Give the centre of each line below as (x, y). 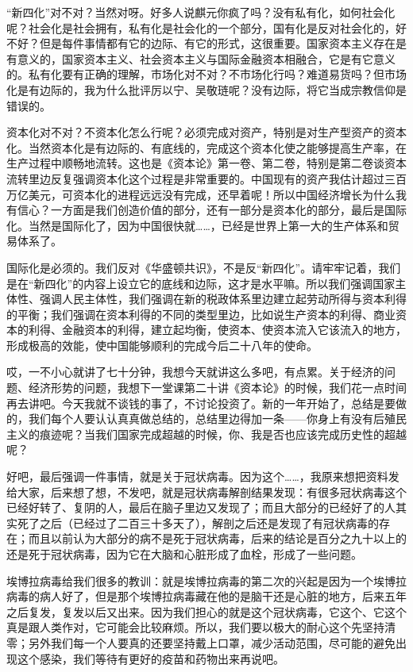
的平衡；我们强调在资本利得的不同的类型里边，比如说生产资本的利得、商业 (201, 314)
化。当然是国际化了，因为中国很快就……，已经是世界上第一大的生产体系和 (197, 225)
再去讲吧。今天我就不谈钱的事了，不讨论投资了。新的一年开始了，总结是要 (201, 403)
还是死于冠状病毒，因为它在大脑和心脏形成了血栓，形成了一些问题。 (184, 554)
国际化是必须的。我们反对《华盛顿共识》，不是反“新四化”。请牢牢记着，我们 (204, 267)
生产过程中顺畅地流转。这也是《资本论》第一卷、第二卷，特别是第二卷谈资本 (206, 163)
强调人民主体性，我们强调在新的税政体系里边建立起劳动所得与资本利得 (223, 299)
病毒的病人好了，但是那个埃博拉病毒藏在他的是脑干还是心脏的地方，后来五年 (206, 596)
